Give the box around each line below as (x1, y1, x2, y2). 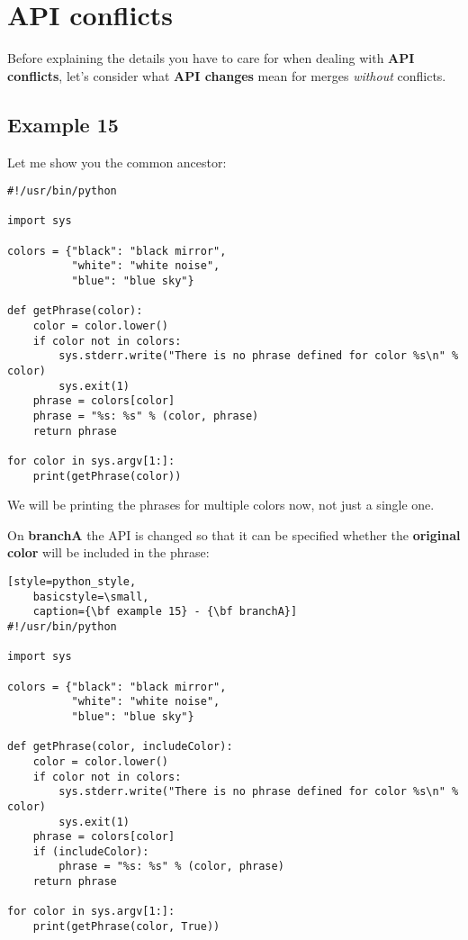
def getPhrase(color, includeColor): (7, 740, 233, 754)
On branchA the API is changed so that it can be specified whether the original (7, 525, 461, 544)
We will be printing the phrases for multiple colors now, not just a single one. (7, 495, 435, 514)
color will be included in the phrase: (7, 543, 210, 562)
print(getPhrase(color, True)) (32, 920, 220, 934)
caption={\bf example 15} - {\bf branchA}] (32, 605, 298, 619)
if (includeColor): (32, 845, 149, 858)
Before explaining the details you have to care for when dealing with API (7, 49, 415, 68)
